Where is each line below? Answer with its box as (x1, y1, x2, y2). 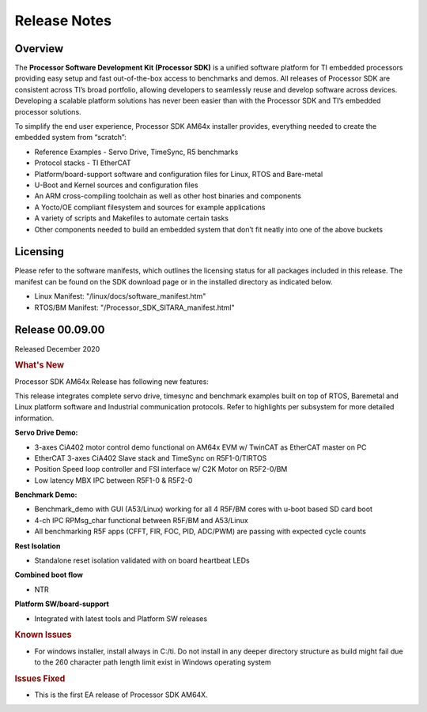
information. (14, 413, 55, 423)
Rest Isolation (14, 541, 61, 551)
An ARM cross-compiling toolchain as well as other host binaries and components (34, 191, 302, 201)
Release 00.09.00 (14, 323, 105, 337)
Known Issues (14, 629, 72, 640)
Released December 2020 (14, 344, 100, 353)
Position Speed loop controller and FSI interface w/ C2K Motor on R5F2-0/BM (34, 465, 288, 474)
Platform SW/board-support (14, 599, 110, 608)
